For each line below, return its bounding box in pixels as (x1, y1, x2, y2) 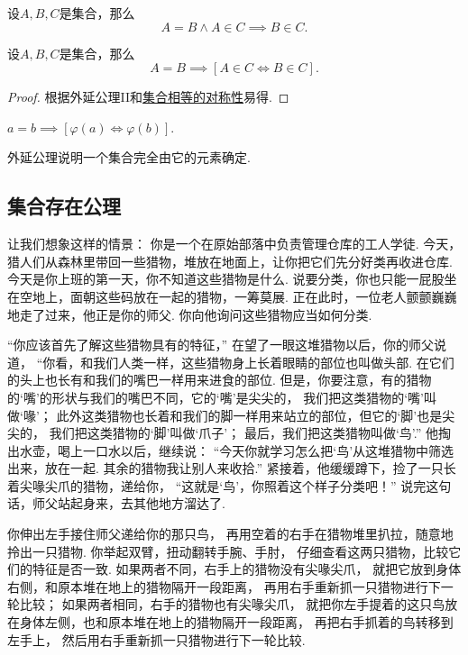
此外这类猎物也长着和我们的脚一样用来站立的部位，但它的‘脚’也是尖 (56, 405, 455, 424)
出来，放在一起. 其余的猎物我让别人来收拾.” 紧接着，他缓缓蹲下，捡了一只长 (7, 459, 456, 478)
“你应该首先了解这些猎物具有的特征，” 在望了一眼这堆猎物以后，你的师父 (7, 335, 434, 354)
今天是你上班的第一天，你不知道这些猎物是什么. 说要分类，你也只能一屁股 (7, 269, 445, 288)
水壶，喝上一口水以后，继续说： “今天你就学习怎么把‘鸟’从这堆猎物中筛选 (19, 441, 454, 459)
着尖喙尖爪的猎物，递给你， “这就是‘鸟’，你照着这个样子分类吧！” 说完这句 (7, 476, 452, 495)
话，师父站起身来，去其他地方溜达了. (7, 494, 225, 513)
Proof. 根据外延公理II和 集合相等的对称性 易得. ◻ (7, 87, 289, 106)
